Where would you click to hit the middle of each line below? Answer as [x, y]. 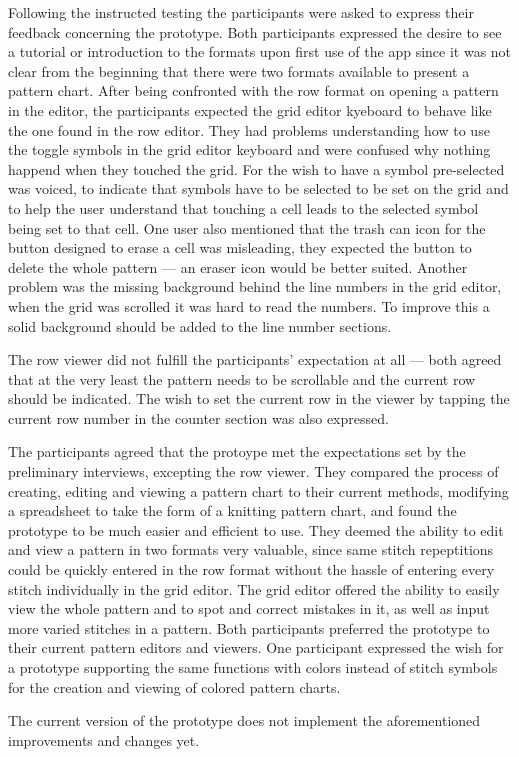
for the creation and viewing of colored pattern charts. [174, 686]
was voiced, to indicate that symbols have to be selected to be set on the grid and [258, 188]
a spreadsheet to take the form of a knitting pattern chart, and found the [232, 510]
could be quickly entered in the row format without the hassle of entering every [251, 569]
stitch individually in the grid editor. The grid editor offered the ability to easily [254, 588]
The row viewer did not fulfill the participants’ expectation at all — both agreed [255, 359]
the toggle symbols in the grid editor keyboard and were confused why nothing [249, 149]
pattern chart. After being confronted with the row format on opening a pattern [253, 90]
